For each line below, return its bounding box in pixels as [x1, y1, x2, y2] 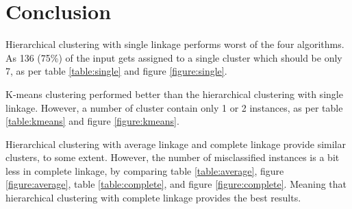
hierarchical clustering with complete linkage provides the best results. [5, 190, 301, 205]
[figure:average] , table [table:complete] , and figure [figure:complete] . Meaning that [5, 177, 347, 191]
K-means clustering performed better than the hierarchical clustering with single [5, 86, 343, 101]
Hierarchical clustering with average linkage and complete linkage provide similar [5, 136, 346, 151]
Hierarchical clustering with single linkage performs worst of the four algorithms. [5, 37, 344, 51]
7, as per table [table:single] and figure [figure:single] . [5, 64, 227, 78]
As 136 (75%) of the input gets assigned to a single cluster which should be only [5, 50, 342, 64]
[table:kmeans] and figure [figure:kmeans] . [5, 114, 179, 128]
